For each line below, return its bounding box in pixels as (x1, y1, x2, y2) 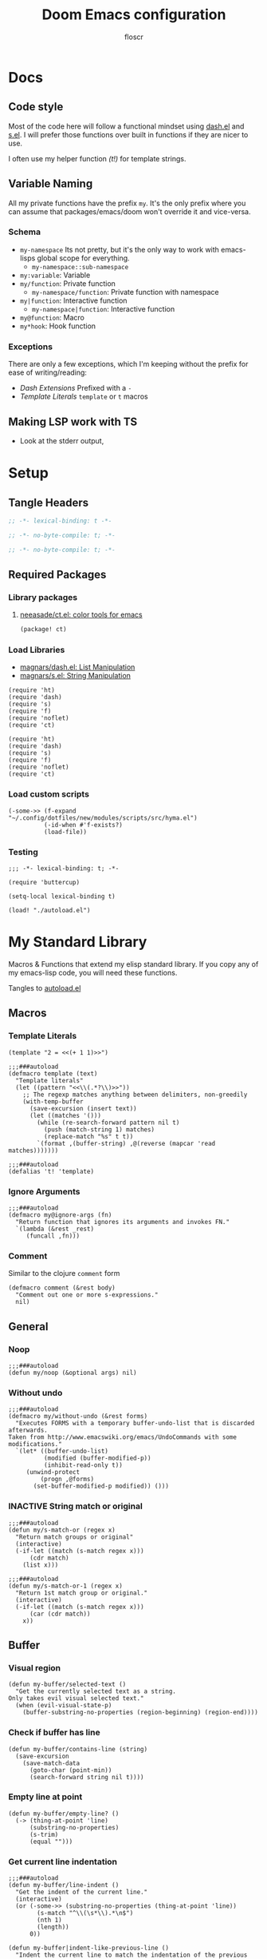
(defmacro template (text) (8, 1069, 98, 1078)
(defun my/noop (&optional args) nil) (8, 1369, 137, 1377)
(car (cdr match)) (29, 1610, 91, 1618)
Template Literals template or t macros (19, 391, 149, 401)
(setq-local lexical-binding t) (8, 892, 116, 900)
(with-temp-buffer (22, 1097, 84, 1106)
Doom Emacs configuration (41, 6, 226, 24)
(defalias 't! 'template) (8, 1167, 94, 1175)
